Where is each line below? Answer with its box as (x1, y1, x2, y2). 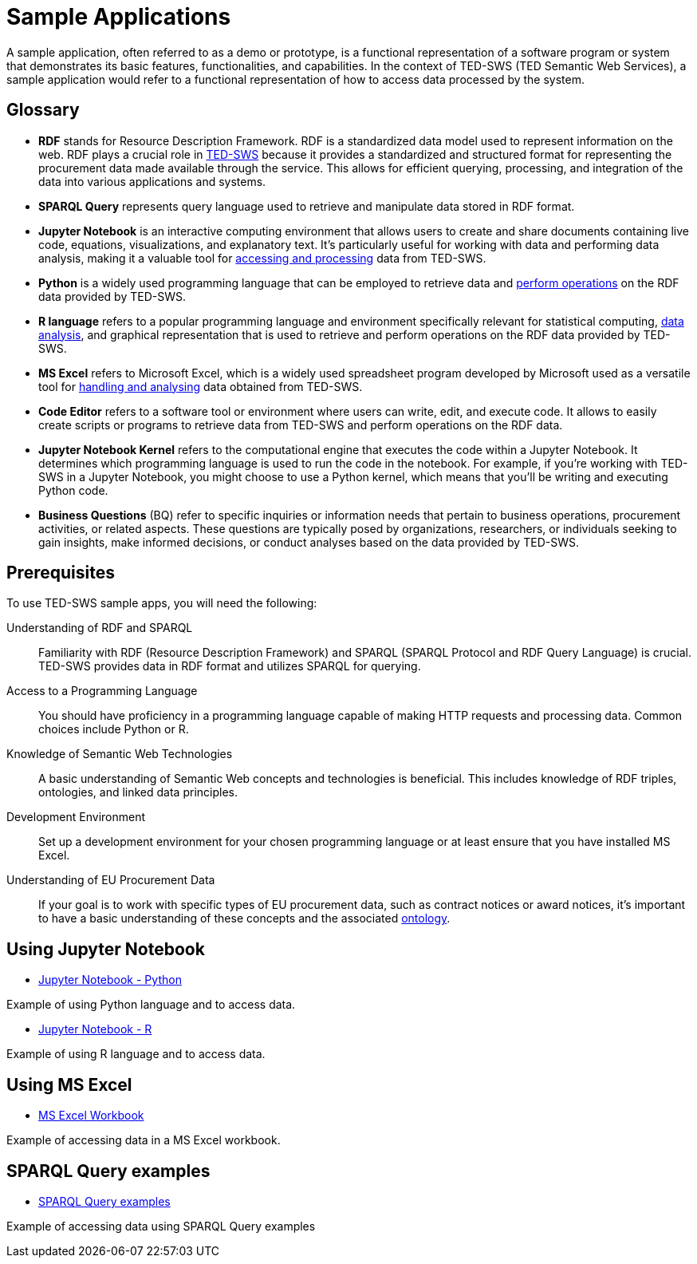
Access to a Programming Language (6, 684, 198, 698)
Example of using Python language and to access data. (6, 997, 296, 1012)
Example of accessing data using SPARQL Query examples (6, 1219, 316, 1233)
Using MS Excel (6, 1074, 132, 1095)
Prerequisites (6, 563, 115, 583)
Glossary (6, 100, 80, 120)
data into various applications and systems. (38, 174, 266, 188)
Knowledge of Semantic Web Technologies (6, 747, 233, 761)
